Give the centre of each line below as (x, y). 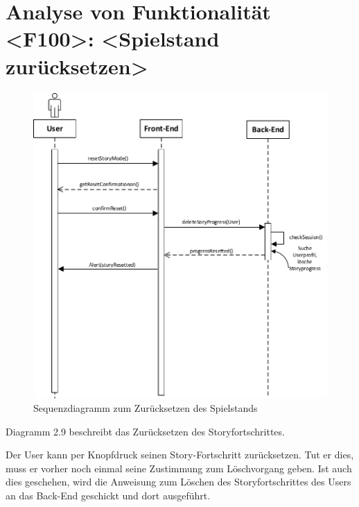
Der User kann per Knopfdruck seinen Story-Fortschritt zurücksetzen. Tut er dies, (180, 455)
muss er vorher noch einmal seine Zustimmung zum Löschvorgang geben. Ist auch (179, 468)
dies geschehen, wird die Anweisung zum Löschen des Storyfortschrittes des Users (178, 482)
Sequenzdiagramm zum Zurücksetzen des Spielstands (146, 408)
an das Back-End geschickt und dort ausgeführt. (108, 496)
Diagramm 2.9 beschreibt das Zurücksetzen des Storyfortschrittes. (145, 431)
